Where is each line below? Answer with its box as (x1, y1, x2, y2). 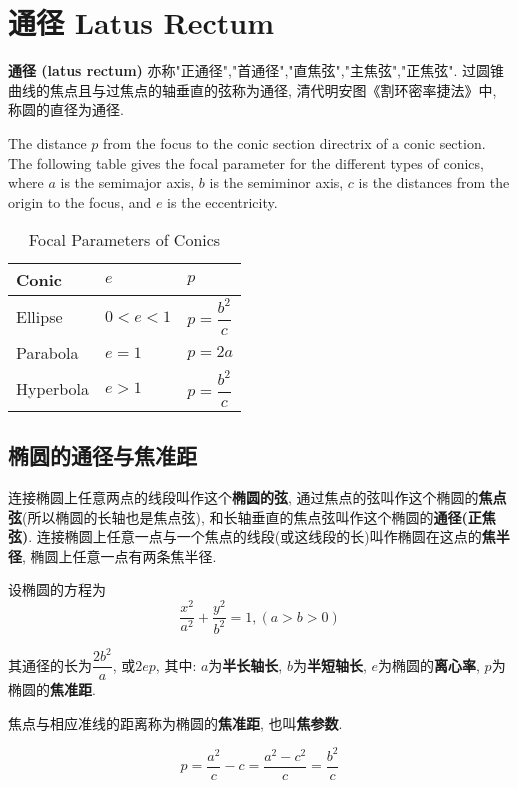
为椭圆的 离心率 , (378, 654, 480, 675)
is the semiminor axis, (209, 172, 344, 193)
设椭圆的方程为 (8, 579, 106, 600)
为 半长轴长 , (208, 654, 283, 675)
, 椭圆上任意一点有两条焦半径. (22, 545, 217, 566)
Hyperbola (16, 376, 89, 400)
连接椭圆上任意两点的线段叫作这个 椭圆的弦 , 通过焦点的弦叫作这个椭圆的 (8, 487, 479, 508)
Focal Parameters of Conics (28, 228, 221, 252)
